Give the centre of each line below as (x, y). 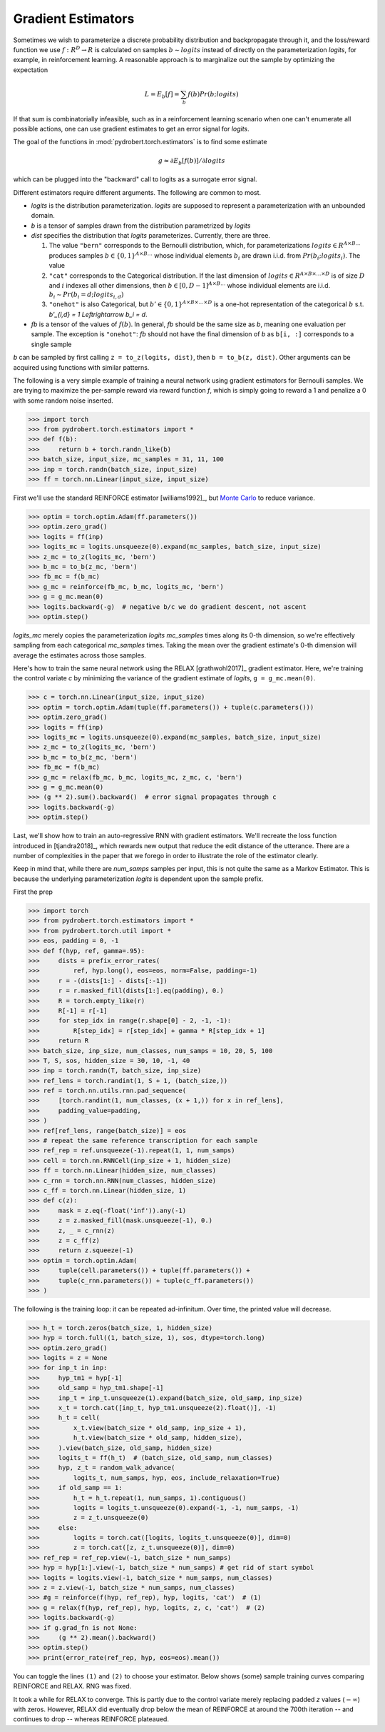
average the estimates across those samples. (79, 655)
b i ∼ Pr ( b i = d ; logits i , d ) (86, 296)
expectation (31, 70)
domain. (43, 216)
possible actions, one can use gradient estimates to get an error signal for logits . (131, 129)
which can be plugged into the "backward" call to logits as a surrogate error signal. (135, 179)
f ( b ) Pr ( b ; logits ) (213, 94)
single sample (51, 344)
